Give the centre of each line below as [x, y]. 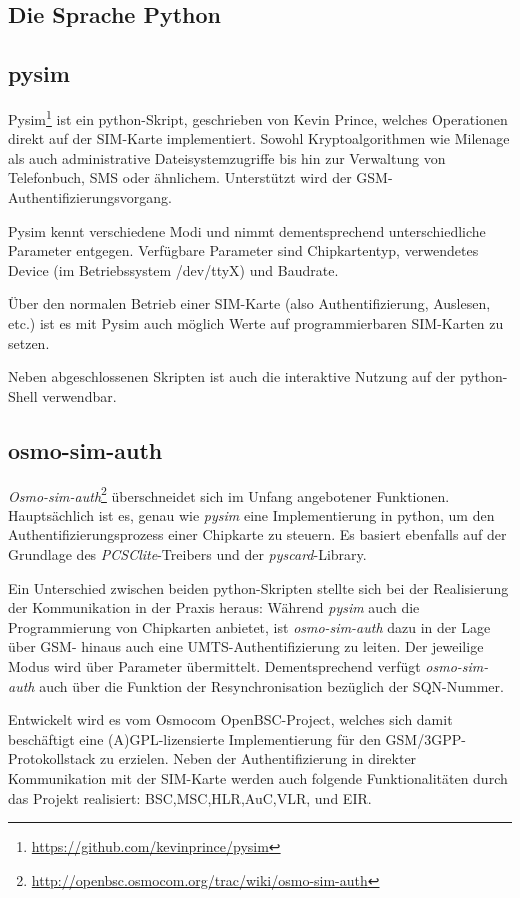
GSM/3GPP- [425, 738]
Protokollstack [52, 758]
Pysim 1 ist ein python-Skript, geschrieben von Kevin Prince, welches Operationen [258, 117]
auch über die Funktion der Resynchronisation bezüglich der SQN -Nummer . [271, 685]
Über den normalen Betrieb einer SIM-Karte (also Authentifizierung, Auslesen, [249, 303]
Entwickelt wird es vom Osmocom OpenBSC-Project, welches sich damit [230, 719]
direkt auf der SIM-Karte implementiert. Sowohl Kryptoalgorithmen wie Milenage [259, 138]
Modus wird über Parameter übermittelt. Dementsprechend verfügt [214, 665]
